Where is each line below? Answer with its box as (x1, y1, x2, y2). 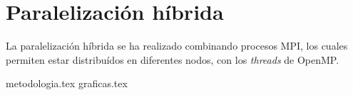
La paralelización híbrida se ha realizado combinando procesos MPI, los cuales (6, 38, 348, 53)
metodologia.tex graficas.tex (6, 76, 128, 91)
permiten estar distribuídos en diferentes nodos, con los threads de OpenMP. (6, 52, 339, 67)
